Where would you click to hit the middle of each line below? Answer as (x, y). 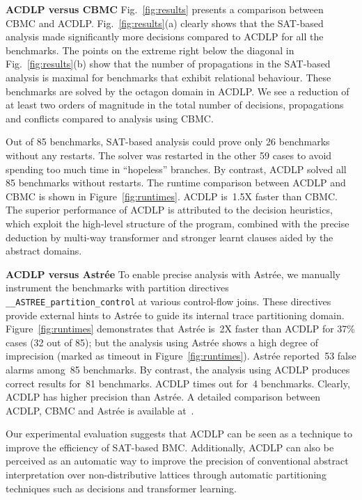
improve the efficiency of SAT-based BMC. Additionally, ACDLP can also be (170, 447)
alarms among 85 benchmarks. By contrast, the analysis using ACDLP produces (178, 369)
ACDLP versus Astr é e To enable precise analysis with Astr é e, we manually (173, 274)
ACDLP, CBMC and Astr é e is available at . (100, 410)
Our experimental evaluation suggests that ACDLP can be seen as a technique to (179, 434)
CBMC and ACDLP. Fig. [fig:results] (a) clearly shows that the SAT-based (165, 23)
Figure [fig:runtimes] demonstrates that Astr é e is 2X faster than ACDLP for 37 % (180, 329)
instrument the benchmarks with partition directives (117, 288)
